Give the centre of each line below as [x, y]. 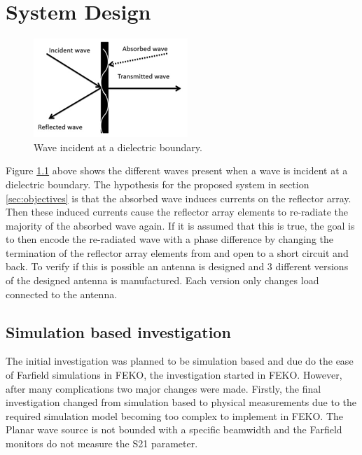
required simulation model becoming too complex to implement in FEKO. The [174, 415]
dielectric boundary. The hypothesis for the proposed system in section [158, 184]
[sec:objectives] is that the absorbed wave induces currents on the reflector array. [179, 198]
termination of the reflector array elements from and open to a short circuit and [177, 252]
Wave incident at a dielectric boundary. [118, 147]
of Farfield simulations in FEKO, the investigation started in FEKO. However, [174, 375]
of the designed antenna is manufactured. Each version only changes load [162, 280]
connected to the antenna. [62, 294]
